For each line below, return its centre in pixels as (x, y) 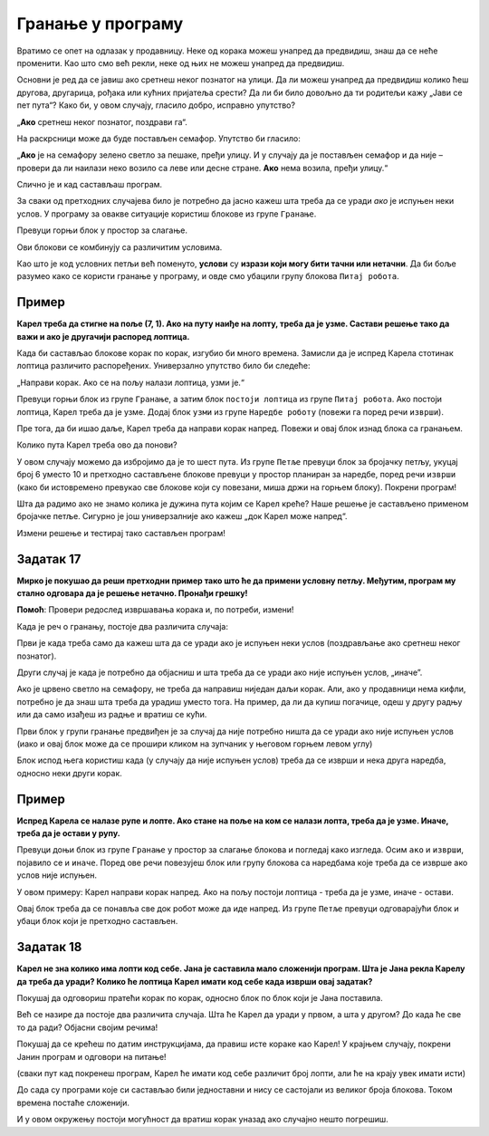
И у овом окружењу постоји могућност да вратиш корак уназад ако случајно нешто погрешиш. (202, 1120)
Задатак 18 (49, 947)
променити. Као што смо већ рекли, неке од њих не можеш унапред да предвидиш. (181, 63)
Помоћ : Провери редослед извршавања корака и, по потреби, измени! (155, 610)
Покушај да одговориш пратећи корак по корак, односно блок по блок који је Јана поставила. (200, 998)
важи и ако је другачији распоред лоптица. (103, 336)
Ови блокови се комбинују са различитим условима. (120, 247)
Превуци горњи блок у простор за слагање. (102, 230)
